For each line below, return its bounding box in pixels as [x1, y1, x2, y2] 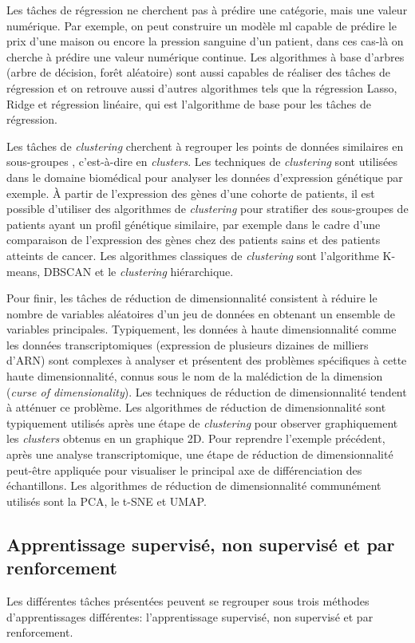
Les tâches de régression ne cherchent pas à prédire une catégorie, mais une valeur [6, 2, 408, 18]
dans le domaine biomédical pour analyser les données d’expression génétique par [6, 168, 403, 185]
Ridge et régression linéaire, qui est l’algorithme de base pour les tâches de [6, 95, 371, 112]
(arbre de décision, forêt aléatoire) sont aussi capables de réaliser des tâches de [6, 64, 391, 81]
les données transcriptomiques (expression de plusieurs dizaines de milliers [6, 336, 369, 353]
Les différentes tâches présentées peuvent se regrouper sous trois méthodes [6, 593, 370, 609]
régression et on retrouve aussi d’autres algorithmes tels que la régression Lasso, [6, 79, 397, 96]
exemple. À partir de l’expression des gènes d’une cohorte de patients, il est [6, 184, 375, 201]
